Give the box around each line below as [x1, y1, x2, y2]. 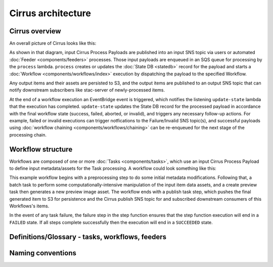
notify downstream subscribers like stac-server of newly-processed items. [9, 87, 165, 93]
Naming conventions [9, 248, 77, 257]
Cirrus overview [9, 27, 61, 35]
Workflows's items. [9, 203, 50, 209]
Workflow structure [9, 145, 73, 154]
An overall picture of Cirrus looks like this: [9, 40, 97, 47]
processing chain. [9, 131, 47, 138]
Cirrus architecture [9, 8, 91, 19]
